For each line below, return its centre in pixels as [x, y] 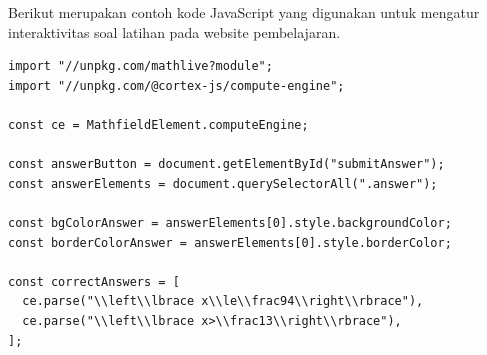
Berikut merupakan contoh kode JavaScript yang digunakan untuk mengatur [244, 12]
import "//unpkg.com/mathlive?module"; [140, 66]
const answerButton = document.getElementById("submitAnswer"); [226, 164]
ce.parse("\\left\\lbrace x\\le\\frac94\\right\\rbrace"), [223, 301]
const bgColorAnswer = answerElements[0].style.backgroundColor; [230, 222]
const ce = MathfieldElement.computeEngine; [158, 124]
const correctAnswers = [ [94, 281]
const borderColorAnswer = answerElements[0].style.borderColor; [230, 242]
